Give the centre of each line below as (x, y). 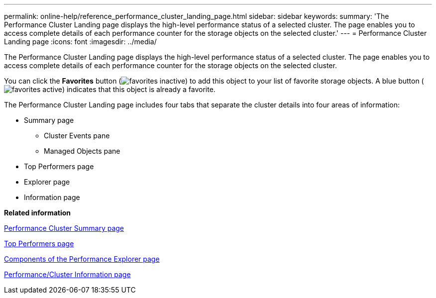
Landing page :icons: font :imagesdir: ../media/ (80, 42)
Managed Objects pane (82, 151)
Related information (38, 213)
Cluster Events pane (77, 136)
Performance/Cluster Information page (67, 274)
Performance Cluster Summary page (64, 228)
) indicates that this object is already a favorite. (139, 89)
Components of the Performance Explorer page (82, 259)
